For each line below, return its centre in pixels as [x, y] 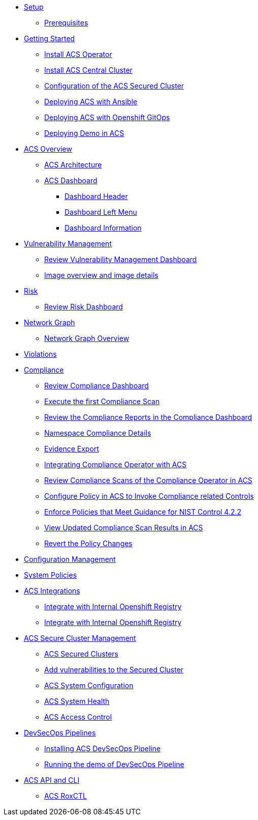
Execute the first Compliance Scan [102, 401]
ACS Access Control [78, 717]
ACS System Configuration [89, 685]
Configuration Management [70, 559]
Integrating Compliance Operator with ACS [116, 464]
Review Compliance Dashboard [96, 386]
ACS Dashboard [71, 180]
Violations [40, 354]
